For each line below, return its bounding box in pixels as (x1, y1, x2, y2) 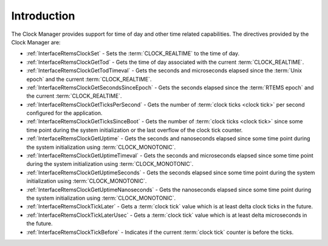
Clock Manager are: (11, 38, 61, 46)
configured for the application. (26, 109, 103, 117)
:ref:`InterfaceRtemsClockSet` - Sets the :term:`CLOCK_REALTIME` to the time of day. (26, 50, 240, 57)
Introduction (11, 9, 75, 22)
